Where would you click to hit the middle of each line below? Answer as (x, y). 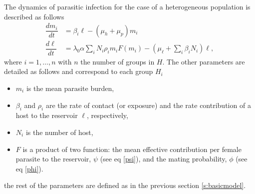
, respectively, (107, 115)
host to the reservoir (47, 115)
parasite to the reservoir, (53, 159)
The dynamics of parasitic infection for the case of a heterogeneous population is (127, 6)
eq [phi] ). (29, 168)
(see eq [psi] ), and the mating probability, (163, 159)
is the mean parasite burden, (70, 88)
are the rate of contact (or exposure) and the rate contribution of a (148, 105)
